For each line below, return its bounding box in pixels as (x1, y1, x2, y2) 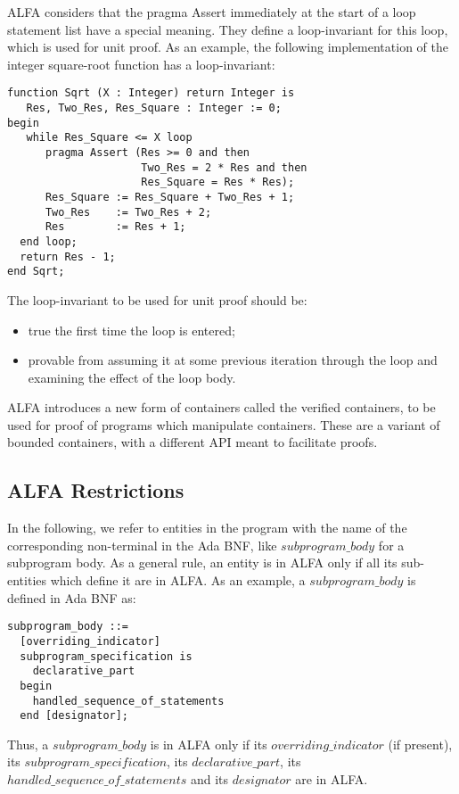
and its (190, 770, 229, 789)
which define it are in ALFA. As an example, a (50, 571, 306, 590)
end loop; (20, 235, 78, 248)
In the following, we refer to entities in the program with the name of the (7, 518, 407, 537)
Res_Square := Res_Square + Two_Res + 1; (45, 190, 295, 203)
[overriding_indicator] (20, 634, 160, 648)
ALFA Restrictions (7, 476, 184, 504)
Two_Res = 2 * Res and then (141, 161, 307, 174)
